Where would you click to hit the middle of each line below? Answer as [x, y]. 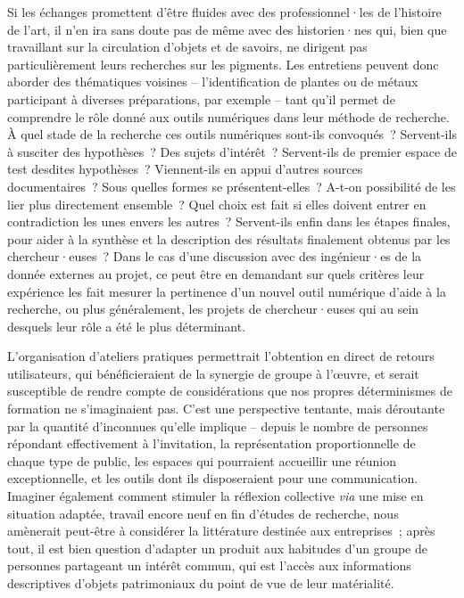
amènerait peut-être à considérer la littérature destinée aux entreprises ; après [221, 531]
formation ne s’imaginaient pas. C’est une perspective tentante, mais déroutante [226, 409]
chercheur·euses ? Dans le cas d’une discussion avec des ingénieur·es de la [215, 256]
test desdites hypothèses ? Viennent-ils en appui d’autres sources [185, 169]
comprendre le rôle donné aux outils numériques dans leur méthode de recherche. [228, 116]
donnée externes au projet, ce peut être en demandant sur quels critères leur [216, 273]
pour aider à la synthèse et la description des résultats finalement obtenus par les [229, 238]
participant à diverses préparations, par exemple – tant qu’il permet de [201, 98]
